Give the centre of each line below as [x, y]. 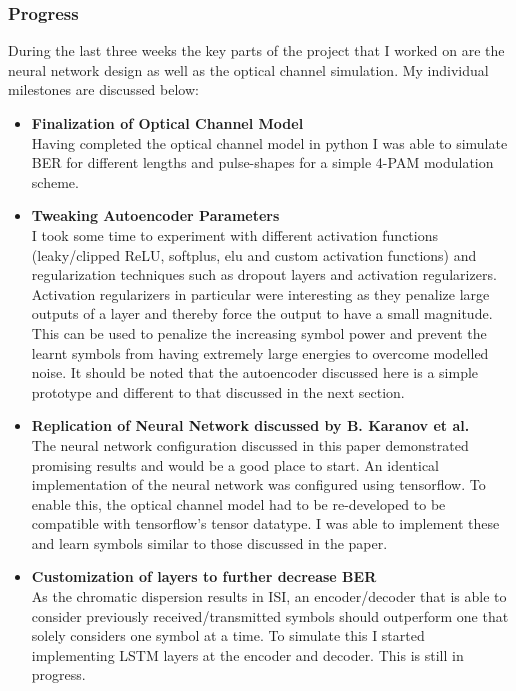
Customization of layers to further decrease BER [204, 576]
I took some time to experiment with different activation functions [235, 234]
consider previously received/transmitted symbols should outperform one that [270, 615]
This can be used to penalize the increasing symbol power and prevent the [259, 332]
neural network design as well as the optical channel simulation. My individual [248, 69]
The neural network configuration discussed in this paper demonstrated [250, 444]
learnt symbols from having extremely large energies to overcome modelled [260, 352]
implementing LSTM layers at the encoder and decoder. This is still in [247, 654]
